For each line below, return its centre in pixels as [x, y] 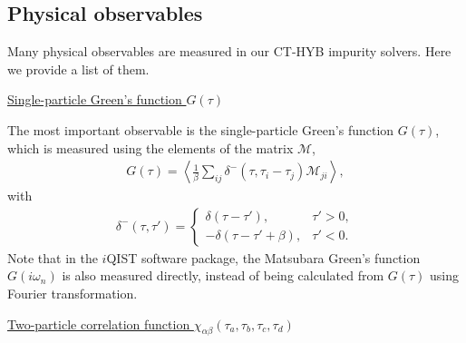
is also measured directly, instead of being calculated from [223, 275]
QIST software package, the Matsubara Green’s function [263, 257]
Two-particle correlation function [99, 323]
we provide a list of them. [78, 69]
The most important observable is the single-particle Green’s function [201, 129]
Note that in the [53, 257]
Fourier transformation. [73, 294]
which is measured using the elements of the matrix [150, 147]
